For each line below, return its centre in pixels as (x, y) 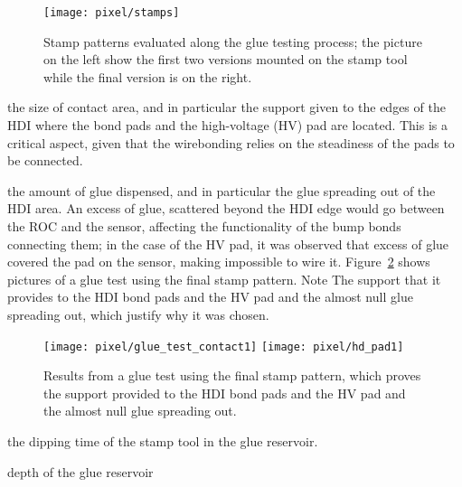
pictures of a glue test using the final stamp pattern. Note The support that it (224, 279)
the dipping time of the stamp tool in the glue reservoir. (163, 441)
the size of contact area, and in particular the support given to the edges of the (226, 107)
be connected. (45, 160)
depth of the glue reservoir (80, 471)
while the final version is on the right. (148, 76)
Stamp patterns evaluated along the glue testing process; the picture (233, 41)
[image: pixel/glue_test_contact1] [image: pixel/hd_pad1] (224, 347)
